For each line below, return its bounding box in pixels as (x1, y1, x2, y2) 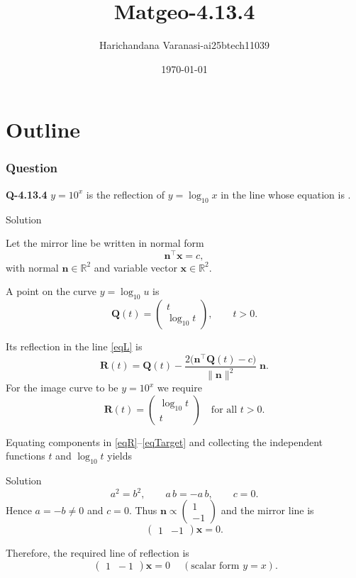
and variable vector (94, 260, 177, 274)
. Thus (128, 503, 157, 518)
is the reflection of (86, 187, 165, 201)
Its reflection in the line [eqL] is (6, 339, 143, 354)
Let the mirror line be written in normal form (6, 235, 204, 250)
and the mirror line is (221, 503, 314, 518)
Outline (6, 115, 81, 144)
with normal (6, 260, 59, 274)
